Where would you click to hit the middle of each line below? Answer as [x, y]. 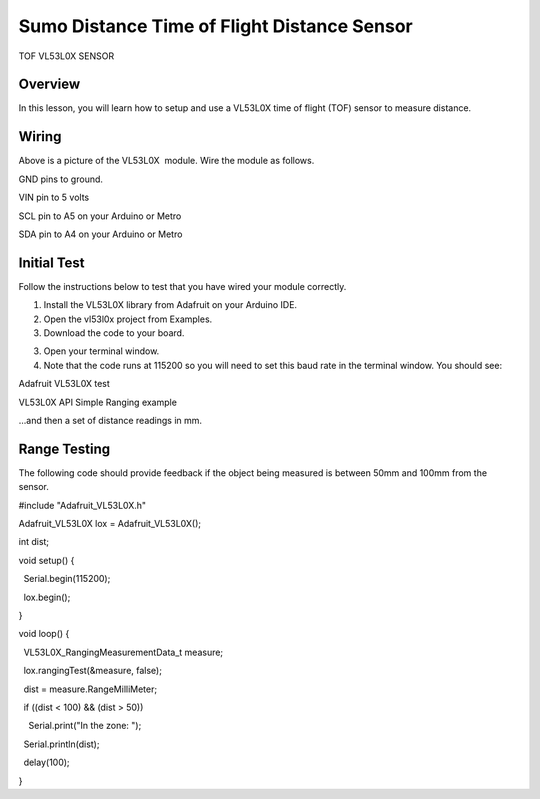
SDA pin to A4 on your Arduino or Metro [100, 234]
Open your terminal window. [101, 351]
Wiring [40, 136]
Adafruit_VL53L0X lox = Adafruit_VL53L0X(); [110, 524]
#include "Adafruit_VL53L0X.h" [82, 505]
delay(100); [46, 762]
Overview [49, 84]
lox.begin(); [47, 597]
